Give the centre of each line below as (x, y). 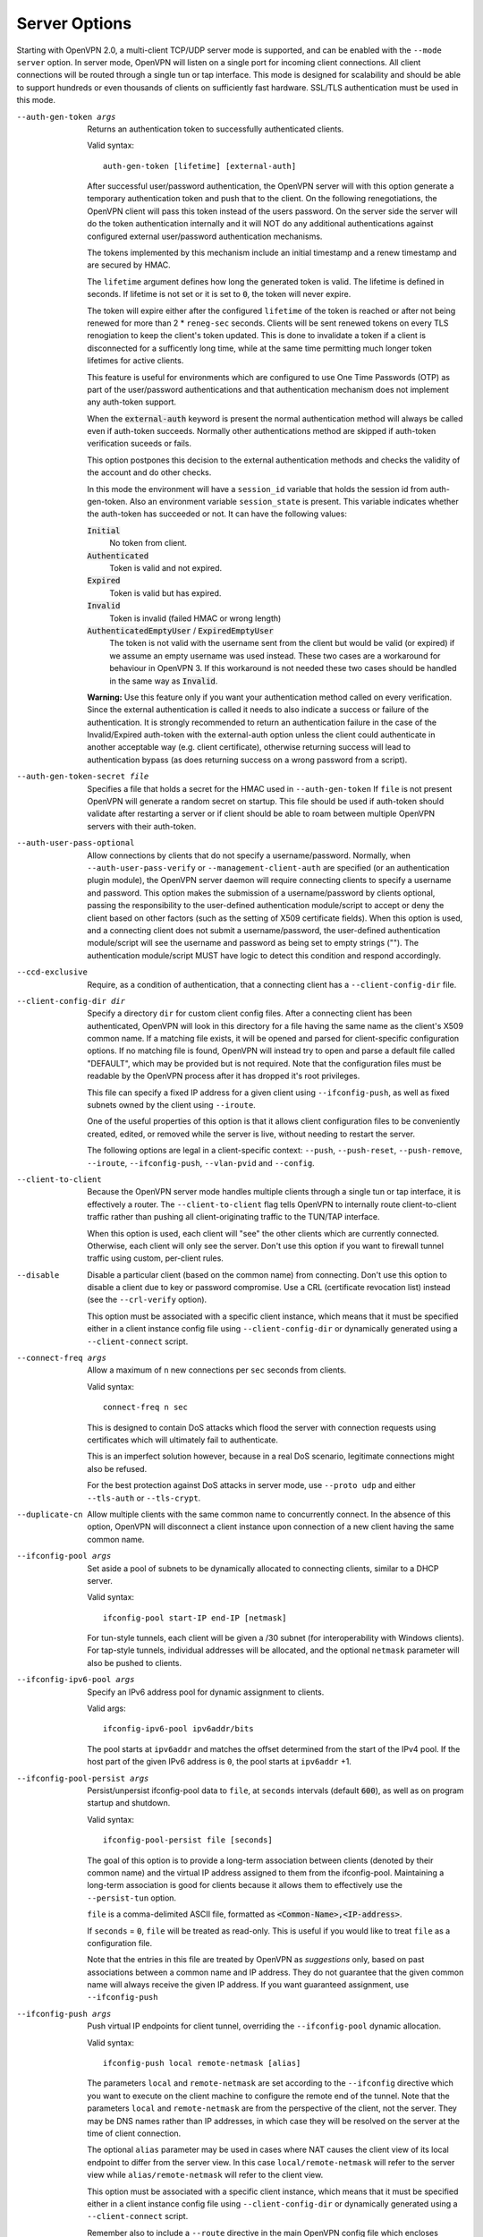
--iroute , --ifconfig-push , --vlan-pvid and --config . (201, 1162)
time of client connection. (134, 2133)
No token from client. (148, 543)
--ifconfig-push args (64, 2014)
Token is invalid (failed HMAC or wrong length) (195, 618)
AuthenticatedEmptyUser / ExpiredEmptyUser (181, 630)
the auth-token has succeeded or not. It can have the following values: (217, 514)
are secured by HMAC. (129, 265)
